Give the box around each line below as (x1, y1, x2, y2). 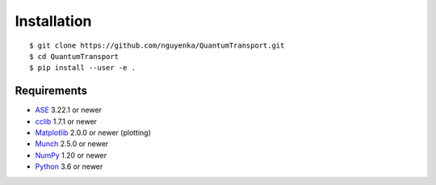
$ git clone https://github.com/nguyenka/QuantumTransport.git (29, 40, 285, 50)
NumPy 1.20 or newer (35, 150, 107, 160)
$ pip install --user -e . (29, 63, 136, 73)
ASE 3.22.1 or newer (35, 105, 103, 115)
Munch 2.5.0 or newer (35, 139, 109, 149)
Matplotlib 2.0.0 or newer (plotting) (35, 128, 151, 137)
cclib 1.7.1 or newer (35, 116, 97, 126)
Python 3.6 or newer (35, 162, 103, 171)
